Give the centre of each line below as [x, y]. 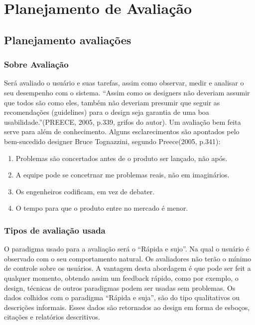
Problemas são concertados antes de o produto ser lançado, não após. [122, 158]
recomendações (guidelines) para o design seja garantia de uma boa [107, 112]
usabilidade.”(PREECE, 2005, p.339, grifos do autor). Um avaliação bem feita [123, 122]
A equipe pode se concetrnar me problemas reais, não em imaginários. [123, 175]
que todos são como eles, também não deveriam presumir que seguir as [112, 102]
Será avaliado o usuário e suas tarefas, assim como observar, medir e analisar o [124, 83]
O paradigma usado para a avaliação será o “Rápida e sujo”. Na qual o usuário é [127, 249]
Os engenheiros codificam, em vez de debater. [85, 191]
